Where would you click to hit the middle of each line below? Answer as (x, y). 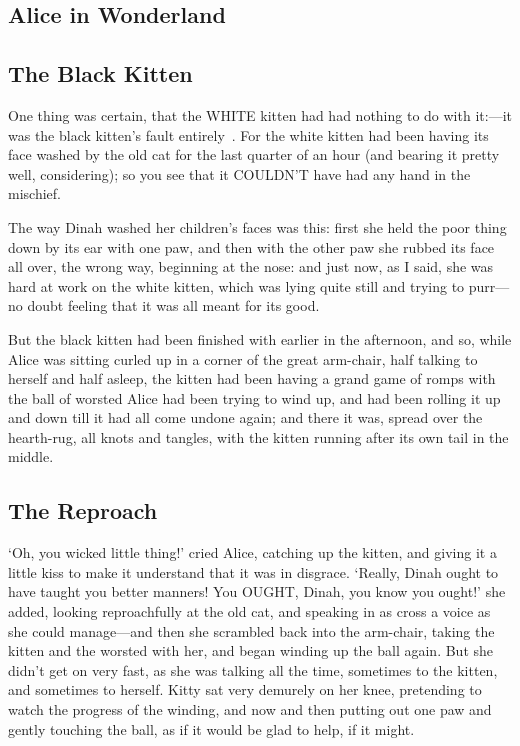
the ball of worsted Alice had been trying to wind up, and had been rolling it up (254, 397)
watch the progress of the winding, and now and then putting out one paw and (250, 709)
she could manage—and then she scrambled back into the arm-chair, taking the (251, 630)
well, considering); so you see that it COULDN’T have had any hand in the (239, 173)
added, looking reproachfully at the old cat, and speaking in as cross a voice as (249, 611)
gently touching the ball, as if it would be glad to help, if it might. (211, 728)
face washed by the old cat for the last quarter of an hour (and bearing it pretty (254, 154)
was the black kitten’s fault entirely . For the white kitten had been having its (248, 134)
